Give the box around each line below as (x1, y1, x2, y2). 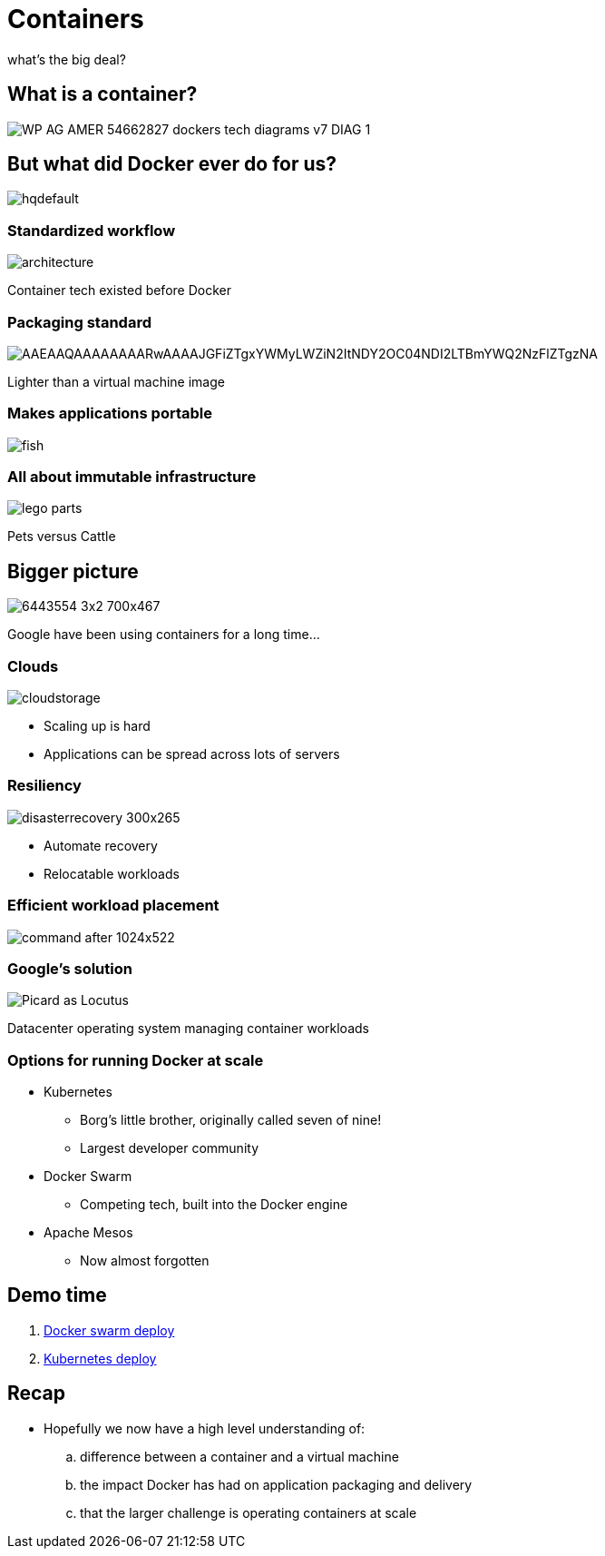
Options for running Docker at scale (7, 1050, 264, 1069)
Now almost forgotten (80, 1253, 210, 1269)
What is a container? (7, 83, 198, 106)
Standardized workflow (7, 221, 176, 240)
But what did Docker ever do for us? (7, 153, 337, 176)
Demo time (7, 1284, 107, 1307)
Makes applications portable (7, 404, 212, 423)
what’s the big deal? (7, 51, 126, 67)
